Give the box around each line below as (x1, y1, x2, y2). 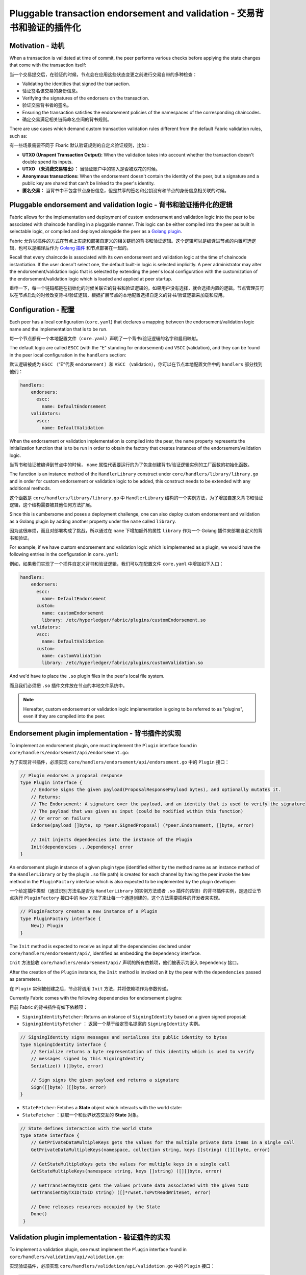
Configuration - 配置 (9, 305, 75, 314)
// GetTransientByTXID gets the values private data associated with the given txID (31, 1182, 249, 1188)
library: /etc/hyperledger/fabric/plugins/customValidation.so (41, 660, 203, 666)
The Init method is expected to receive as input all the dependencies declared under (9, 943, 191, 949)
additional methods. (9, 485, 51, 492)
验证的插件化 (27, 22, 82, 33)
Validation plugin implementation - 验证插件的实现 (9, 1233, 170, 1242)
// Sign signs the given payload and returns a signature (31, 1077, 179, 1083)
